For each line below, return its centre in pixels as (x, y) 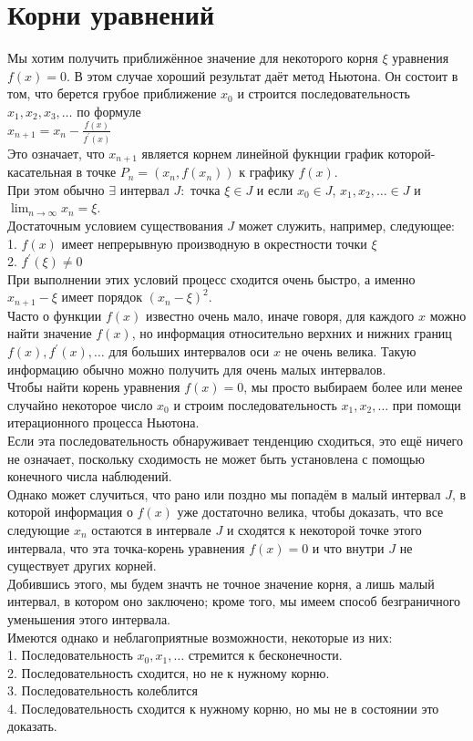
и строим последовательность (255, 404)
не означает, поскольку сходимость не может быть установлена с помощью (216, 458)
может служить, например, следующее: (346, 225)
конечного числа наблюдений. (90, 476)
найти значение (50, 333)
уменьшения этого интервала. (89, 618)
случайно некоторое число (80, 404)
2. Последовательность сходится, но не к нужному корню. (169, 672)
